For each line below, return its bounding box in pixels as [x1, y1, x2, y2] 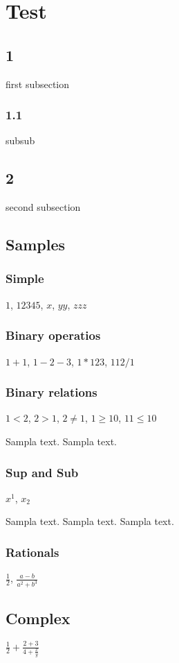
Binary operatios [6, 327, 101, 344]
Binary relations [6, 384, 97, 401]
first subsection [6, 76, 70, 91]
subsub [6, 133, 35, 148]
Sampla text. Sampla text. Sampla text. [6, 514, 174, 528]
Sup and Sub [6, 463, 79, 481]
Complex [6, 608, 70, 629]
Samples [6, 234, 65, 255]
